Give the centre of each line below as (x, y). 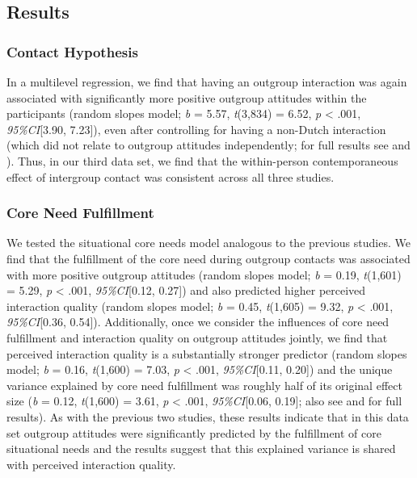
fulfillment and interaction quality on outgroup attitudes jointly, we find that (197, 337)
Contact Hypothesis (72, 51)
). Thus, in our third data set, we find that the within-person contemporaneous (202, 160)
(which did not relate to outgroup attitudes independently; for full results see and (208, 145)
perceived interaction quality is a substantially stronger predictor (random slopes (207, 353)
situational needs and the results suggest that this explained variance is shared (201, 449)
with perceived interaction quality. (91, 464)
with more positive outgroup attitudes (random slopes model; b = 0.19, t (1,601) (204, 274)
